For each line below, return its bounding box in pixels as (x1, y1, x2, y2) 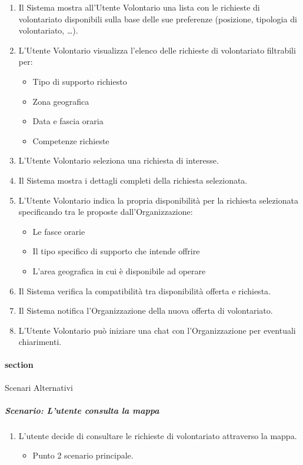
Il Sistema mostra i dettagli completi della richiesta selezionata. (18, 174, 248, 186)
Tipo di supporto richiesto (32, 75, 127, 87)
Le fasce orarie (32, 225, 85, 237)
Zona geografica (32, 95, 89, 107)
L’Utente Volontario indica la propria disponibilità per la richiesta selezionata (18, 194, 298, 206)
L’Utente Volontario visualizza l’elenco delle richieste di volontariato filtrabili (18, 44, 296, 56)
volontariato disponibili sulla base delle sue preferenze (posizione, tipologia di (18, 12, 297, 25)
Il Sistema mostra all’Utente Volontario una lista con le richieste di (18, 1, 260, 13)
